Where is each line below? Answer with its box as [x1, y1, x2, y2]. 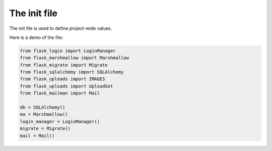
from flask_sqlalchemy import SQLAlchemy [20, 69, 124, 75]
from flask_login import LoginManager [20, 48, 116, 54]
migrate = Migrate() [20, 126, 71, 131]
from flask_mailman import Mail [20, 90, 100, 96]
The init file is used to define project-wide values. [9, 25, 112, 31]
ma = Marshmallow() [20, 112, 68, 117]
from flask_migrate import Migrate [20, 62, 108, 68]
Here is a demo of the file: [9, 34, 63, 40]
